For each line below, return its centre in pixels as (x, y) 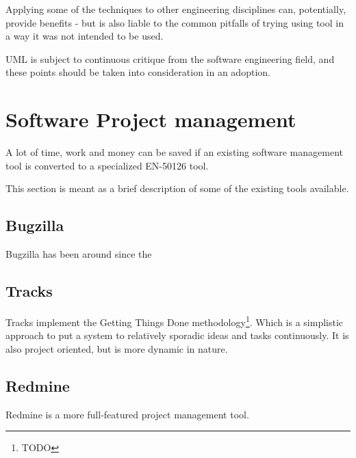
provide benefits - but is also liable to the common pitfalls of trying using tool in (175, 22)
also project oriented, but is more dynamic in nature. (117, 348)
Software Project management (151, 119)
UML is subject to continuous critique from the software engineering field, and (170, 58)
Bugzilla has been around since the (79, 254)
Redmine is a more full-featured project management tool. (127, 414)
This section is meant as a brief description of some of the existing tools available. (177, 188)
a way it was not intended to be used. (85, 36)
